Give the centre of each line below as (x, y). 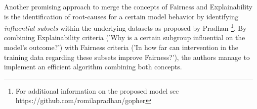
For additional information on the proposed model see (97, 90)
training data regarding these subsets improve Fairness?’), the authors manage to (127, 57)
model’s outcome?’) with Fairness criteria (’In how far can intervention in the (121, 47)
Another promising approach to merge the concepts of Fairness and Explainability (128, 6)
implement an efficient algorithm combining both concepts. (93, 67)
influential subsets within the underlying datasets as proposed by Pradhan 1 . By (125, 27)
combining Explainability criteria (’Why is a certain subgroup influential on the (125, 37)
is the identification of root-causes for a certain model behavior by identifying (121, 16)
